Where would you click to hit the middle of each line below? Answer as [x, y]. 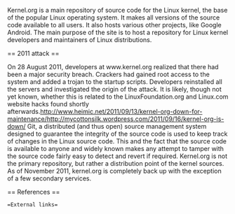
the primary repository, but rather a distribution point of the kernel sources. [116, 163]
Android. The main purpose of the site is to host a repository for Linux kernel [118, 32]
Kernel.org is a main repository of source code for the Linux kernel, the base [117, 10]
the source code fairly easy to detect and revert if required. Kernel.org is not [117, 156]
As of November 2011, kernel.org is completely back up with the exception [115, 171]
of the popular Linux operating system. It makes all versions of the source [114, 17]
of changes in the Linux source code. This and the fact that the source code [117, 141]
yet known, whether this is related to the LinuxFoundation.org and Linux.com [118, 97]
